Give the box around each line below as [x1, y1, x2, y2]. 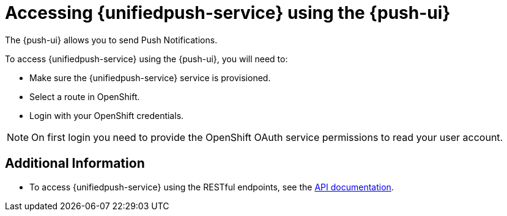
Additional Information [5, 156, 145, 171]
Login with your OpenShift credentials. [29, 110, 184, 121]
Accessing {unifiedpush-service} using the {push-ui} [5, 2, 451, 23]
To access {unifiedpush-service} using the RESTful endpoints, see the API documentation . [29, 181, 394, 192]
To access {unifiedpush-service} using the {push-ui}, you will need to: [5, 53, 288, 64]
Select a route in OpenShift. [29, 91, 140, 102]
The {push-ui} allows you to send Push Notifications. [5, 34, 218, 45]
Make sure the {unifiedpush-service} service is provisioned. [29, 72, 271, 83]
